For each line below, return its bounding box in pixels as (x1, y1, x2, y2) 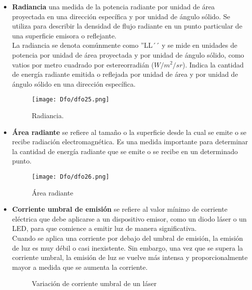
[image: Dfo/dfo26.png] (31, 173, 110, 180)
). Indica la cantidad (182, 59, 244, 69)
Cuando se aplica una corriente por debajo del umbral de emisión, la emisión (12, 233, 243, 243)
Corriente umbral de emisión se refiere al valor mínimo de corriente (12, 204, 227, 214)
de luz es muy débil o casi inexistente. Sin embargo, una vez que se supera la (12, 242, 243, 253)
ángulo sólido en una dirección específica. (12, 78, 136, 89)
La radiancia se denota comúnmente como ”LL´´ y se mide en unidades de (12, 40, 237, 50)
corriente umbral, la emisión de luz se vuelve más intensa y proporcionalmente (12, 252, 248, 262)
